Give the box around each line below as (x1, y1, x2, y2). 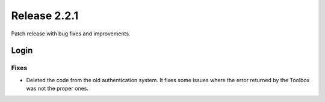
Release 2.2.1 (11, 9, 79, 22)
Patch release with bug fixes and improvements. (11, 30, 131, 37)
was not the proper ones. (26, 85, 88, 92)
